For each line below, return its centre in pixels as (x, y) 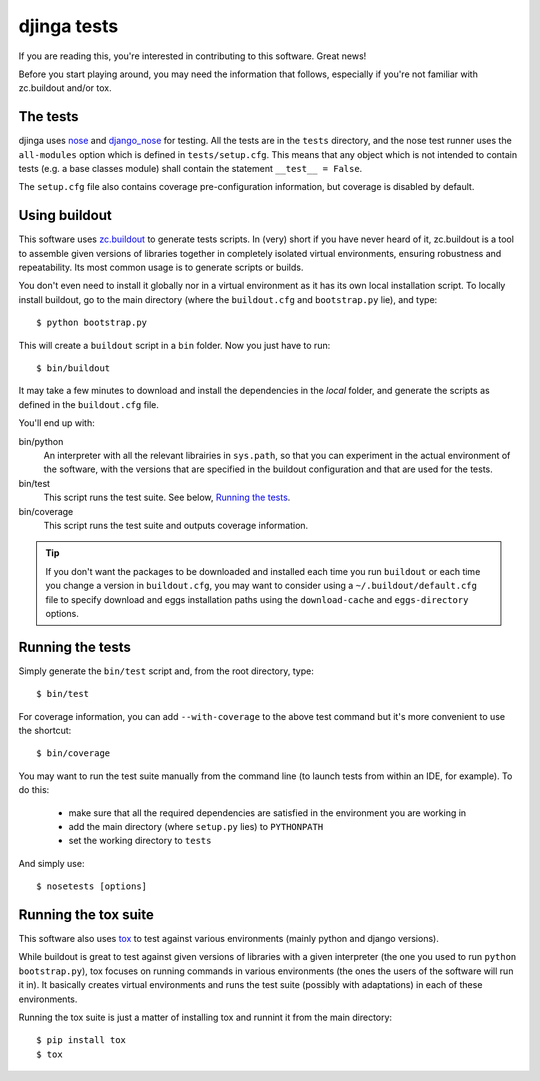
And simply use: (51, 863)
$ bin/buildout (73, 368)
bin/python (41, 441)
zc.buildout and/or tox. (65, 88)
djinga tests (68, 26)
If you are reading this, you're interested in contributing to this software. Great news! (192, 56)
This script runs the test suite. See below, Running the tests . (167, 497)
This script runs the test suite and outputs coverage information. (176, 525)
